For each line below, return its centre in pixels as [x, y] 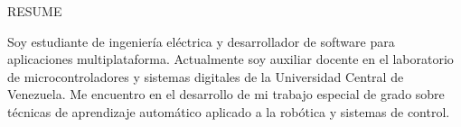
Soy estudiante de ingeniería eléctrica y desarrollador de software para [201, 41]
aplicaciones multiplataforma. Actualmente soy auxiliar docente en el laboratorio [230, 59]
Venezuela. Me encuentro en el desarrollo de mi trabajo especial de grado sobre [226, 94]
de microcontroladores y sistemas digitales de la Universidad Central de [206, 76]
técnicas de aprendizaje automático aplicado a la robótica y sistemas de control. [229, 111]
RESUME [35, 11]
